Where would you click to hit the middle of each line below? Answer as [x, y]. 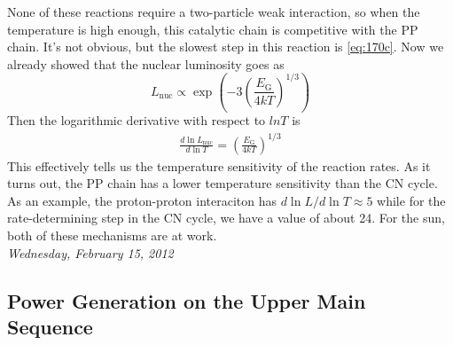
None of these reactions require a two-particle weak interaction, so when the [214, 12]
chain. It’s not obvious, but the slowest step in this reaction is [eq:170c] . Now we [226, 47]
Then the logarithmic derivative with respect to [137, 120]
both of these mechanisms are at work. [112, 235]
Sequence [50, 326]
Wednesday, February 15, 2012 [90, 252]
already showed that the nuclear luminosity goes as [146, 63]
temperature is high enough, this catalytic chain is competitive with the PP [213, 29]
